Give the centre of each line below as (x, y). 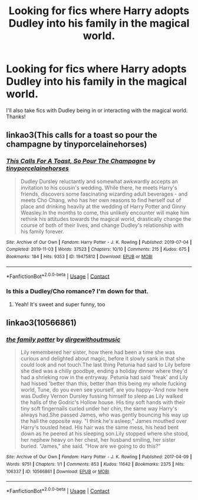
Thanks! (16, 117)
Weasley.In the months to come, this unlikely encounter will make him (105, 213)
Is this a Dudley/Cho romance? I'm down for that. (77, 292)
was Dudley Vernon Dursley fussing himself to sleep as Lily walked (102, 396)
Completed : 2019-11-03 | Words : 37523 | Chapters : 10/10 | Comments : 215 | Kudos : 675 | (98, 249)
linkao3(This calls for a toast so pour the (82, 135)
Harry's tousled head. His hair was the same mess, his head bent (99, 428)
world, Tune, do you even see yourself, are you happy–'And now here (105, 390)
